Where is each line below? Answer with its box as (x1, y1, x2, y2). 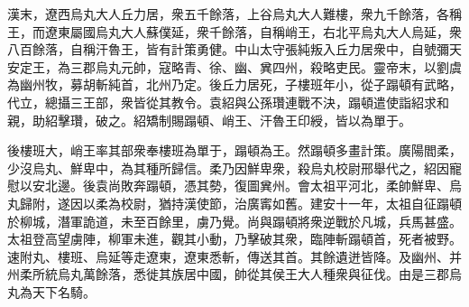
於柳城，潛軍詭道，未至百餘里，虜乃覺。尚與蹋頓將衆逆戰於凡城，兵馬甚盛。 (7, 211, 462, 230)
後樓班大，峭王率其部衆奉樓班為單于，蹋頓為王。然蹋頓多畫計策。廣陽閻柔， (7, 141, 462, 160)
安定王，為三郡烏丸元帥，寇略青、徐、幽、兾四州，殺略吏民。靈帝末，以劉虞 (7, 57, 462, 76)
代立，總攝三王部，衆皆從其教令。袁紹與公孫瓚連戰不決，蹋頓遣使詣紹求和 (7, 92, 449, 111)
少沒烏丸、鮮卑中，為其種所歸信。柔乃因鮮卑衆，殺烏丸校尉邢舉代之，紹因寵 (7, 158, 462, 177)
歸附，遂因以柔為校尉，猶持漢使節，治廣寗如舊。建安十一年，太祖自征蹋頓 (19, 193, 462, 212)
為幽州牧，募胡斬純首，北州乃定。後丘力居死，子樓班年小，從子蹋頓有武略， (7, 75, 462, 94)
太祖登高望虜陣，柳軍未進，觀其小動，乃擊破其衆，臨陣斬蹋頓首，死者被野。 (7, 229, 462, 248)
